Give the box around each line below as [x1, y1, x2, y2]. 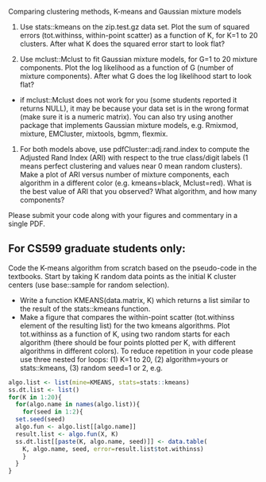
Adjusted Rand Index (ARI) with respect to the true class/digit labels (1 [19, 153, 249, 162]
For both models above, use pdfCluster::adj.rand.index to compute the [19, 145, 250, 154]
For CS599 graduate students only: [8, 242, 187, 255]
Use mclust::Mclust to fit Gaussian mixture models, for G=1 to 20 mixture [19, 55, 258, 64]
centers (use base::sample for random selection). [8, 280, 170, 290]
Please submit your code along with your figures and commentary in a [8, 211, 238, 220]
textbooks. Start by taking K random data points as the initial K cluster [8, 271, 237, 281]
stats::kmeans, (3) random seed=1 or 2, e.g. [19, 363, 163, 372]
